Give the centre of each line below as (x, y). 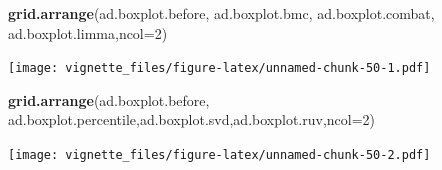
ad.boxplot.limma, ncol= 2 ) (88, 32)
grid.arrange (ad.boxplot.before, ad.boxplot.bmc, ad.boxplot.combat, (221, 13)
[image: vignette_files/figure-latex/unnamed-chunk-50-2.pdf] (219, 155)
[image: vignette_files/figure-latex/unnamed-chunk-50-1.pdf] (219, 68)
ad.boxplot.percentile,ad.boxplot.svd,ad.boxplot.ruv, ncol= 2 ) (192, 119)
